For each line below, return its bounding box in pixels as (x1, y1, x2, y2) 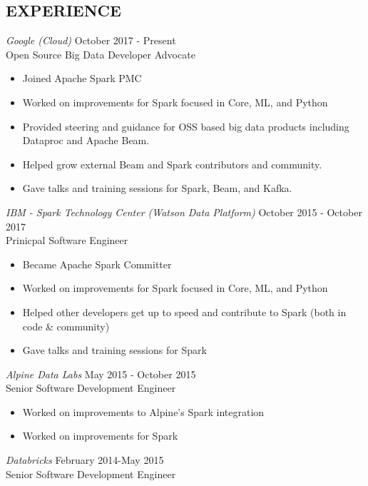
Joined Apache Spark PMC (22, 71, 142, 86)
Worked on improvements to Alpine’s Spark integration (22, 404, 265, 419)
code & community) (22, 318, 110, 333)
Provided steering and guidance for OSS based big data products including (22, 118, 349, 133)
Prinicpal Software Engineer (6, 233, 128, 248)
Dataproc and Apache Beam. (22, 133, 150, 148)
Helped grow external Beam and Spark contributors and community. (22, 156, 322, 171)
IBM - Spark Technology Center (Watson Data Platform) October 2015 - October (6, 204, 362, 219)
